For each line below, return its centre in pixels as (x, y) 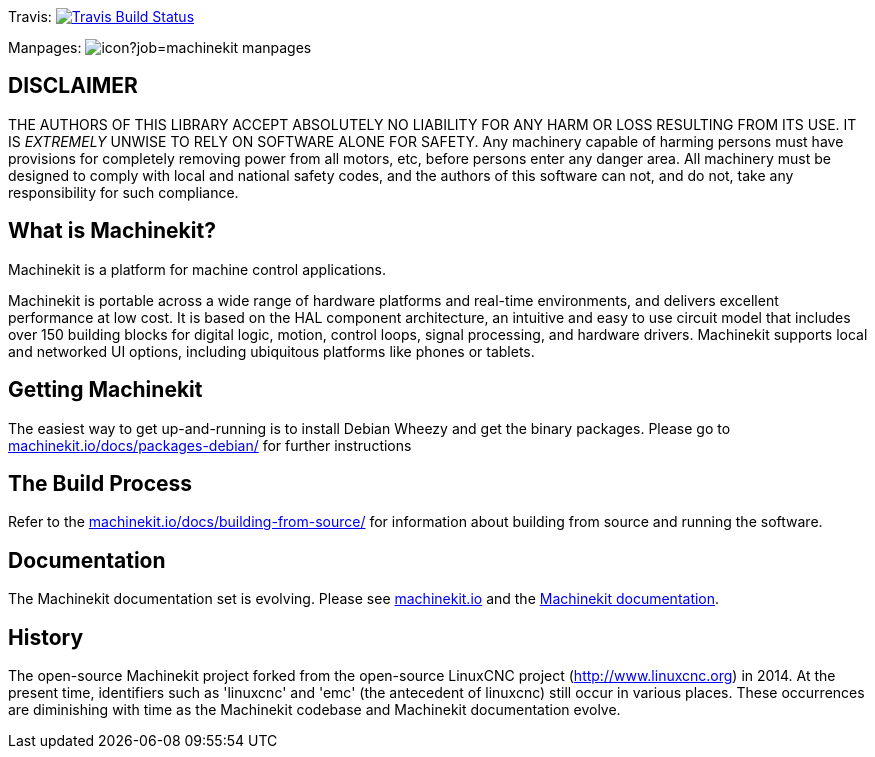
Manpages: (45, 47)
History (46, 637)
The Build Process (100, 483)
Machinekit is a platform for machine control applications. (197, 269)
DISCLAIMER (73, 86)
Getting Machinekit (105, 390)
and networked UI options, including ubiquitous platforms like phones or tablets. (271, 351)
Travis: (30, 16)
